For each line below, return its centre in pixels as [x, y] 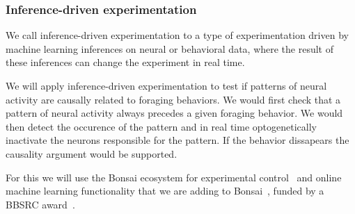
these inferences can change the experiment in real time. [125, 62]
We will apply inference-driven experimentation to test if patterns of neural [166, 85]
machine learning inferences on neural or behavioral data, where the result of [170, 48]
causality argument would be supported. [92, 153]
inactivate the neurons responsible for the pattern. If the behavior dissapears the [177, 140]
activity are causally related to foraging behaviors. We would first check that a [173, 99]
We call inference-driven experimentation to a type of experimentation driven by [177, 35]
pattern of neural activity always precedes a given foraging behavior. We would [174, 113]
